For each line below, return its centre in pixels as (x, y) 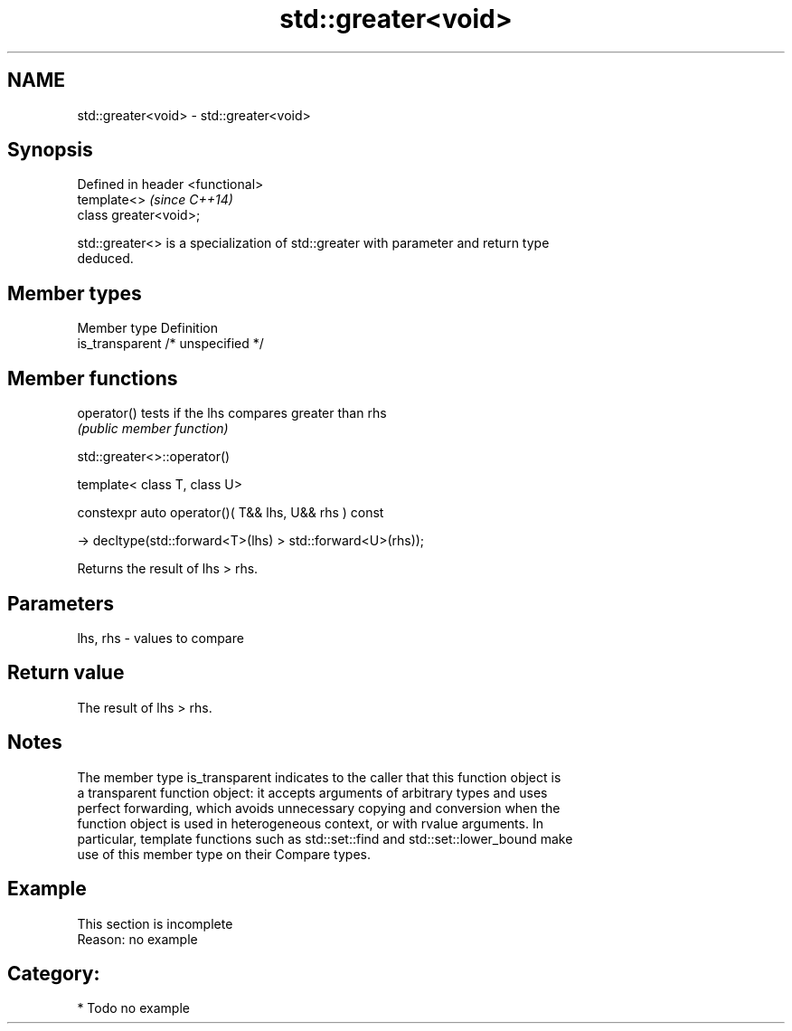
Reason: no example (137, 939)
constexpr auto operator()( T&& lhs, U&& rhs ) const (231, 513)
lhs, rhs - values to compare (160, 638)
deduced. (105, 259)
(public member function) (153, 429)
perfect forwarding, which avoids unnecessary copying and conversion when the (319, 808)
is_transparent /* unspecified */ (170, 344)
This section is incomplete (155, 923)
